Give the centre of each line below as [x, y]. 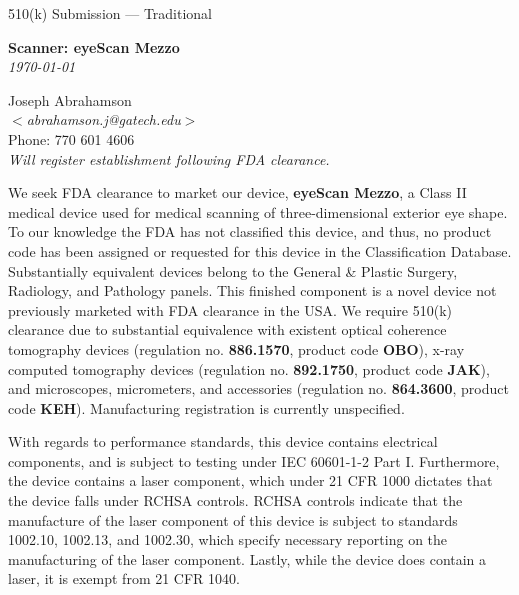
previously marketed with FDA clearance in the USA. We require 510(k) [230, 309]
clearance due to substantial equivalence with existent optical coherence [227, 329]
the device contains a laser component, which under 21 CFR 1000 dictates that [250, 480]
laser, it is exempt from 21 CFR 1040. [124, 578]
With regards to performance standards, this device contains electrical [223, 441]
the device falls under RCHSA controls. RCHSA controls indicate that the [235, 500]
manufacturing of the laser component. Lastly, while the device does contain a [247, 558]
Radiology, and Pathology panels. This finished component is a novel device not [252, 290]
